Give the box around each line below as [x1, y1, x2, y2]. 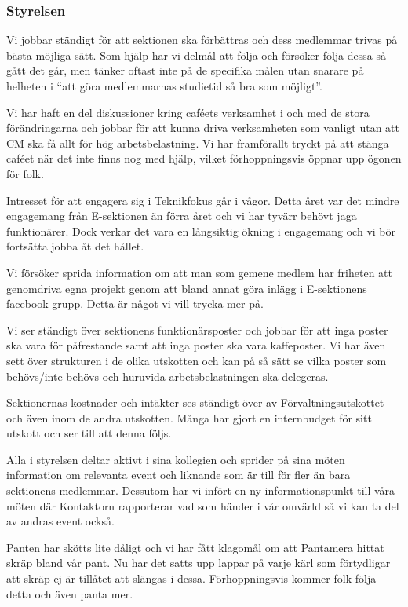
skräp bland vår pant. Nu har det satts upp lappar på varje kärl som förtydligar [6, 554, 391, 571]
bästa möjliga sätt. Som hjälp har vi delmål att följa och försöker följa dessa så [6, 46, 386, 63]
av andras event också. [6, 513, 115, 529]
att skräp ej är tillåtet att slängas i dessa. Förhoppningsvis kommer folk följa [6, 570, 377, 587]
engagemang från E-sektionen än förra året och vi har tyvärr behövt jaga [6, 207, 357, 224]
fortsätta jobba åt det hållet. [6, 238, 144, 254]
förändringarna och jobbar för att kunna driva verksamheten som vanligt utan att [6, 119, 400, 136]
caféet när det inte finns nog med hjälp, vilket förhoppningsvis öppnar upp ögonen [6, 150, 402, 166]
